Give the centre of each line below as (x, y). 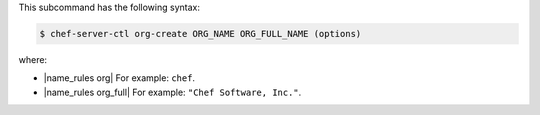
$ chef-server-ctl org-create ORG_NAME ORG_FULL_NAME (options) (200, 33)
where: (33, 59)
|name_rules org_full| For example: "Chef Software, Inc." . (172, 92)
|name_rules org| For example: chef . (119, 78)
